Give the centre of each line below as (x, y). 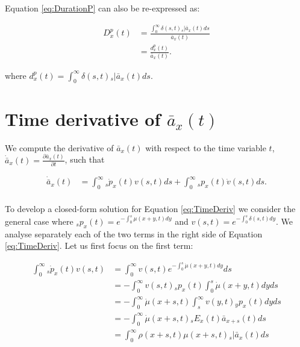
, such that (85, 159)
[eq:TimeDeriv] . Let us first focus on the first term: (99, 245)
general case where (39, 221)
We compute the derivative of (59, 147)
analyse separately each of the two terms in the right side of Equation (134, 233)
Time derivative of (83, 118)
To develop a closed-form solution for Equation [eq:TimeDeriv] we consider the (150, 209)
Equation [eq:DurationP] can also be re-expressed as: (102, 8)
